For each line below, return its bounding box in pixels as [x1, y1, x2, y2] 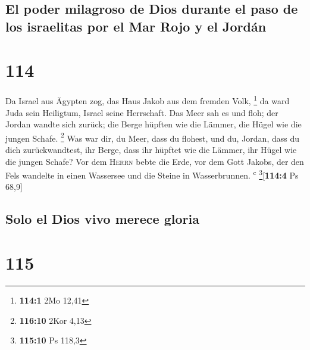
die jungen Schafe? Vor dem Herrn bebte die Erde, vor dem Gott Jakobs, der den [5, 155, 304, 167]
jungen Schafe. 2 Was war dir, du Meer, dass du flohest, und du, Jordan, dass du [5, 130, 300, 144]
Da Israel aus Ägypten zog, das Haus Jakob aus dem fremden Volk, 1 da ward [5, 93, 290, 107]
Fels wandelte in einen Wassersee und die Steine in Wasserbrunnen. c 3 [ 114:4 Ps [5, 167, 299, 181]
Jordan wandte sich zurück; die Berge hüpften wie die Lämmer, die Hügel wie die [5, 118, 302, 130]
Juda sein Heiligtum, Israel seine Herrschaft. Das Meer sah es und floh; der [5, 106, 278, 118]
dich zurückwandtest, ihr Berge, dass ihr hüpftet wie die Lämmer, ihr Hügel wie [5, 143, 297, 155]
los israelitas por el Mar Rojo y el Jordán [5, 17, 267, 35]
